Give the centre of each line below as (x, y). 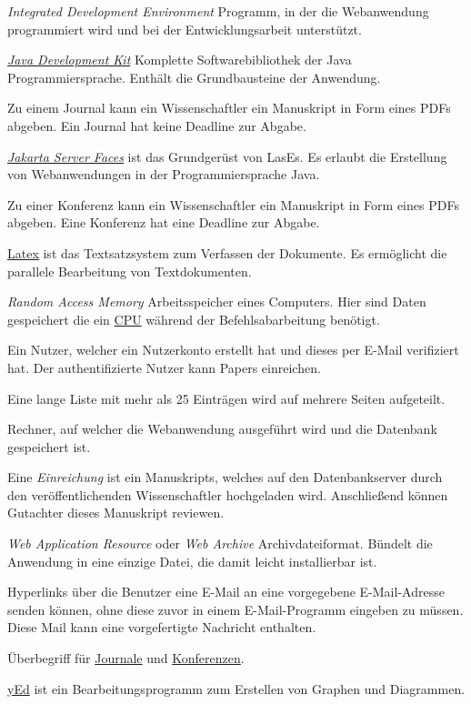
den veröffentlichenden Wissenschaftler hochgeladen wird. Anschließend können (228, 494)
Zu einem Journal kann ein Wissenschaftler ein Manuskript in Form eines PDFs (229, 108)
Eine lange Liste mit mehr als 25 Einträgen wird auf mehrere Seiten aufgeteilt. (226, 398)
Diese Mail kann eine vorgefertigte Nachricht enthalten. (162, 627)
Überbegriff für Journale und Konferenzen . (126, 658)
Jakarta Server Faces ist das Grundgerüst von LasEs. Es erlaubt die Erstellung (227, 156)
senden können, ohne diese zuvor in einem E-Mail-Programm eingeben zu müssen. (235, 609)
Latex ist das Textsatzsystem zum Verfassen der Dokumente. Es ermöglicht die (227, 252)
